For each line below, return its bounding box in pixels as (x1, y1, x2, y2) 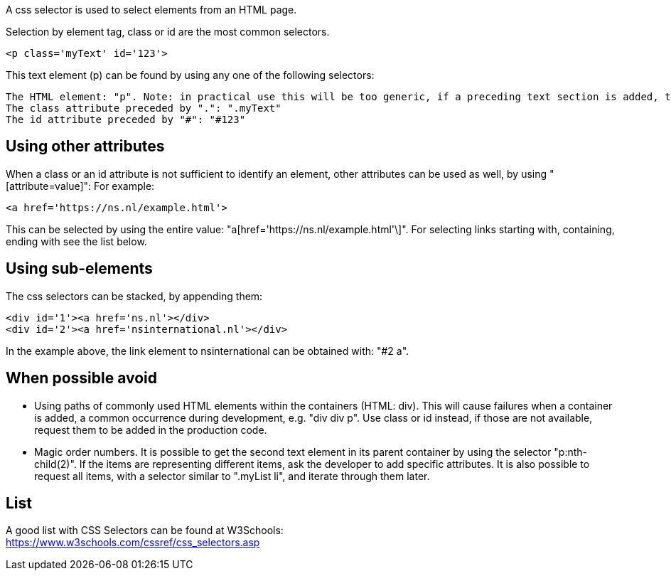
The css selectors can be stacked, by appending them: (6, 289, 263, 302)
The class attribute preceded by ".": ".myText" (6, 102, 281, 114)
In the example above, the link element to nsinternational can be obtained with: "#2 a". (6, 344, 409, 357)
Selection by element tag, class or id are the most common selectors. (6, 26, 330, 38)
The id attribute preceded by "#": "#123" (6, 114, 246, 125)
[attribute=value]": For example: (6, 179, 155, 192)
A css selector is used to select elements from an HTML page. (6, 4, 297, 16)
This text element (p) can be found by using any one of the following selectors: (6, 69, 375, 81)
